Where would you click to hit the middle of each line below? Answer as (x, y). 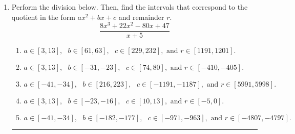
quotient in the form (43, 17)
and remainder (141, 17)
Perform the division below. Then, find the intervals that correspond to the (130, 7)
